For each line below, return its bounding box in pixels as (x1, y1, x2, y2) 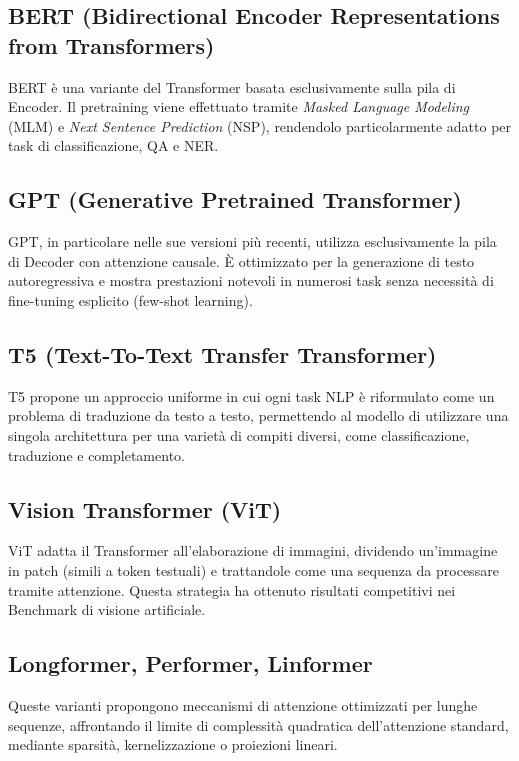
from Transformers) (8, 29, 215, 60)
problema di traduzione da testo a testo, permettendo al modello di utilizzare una (8, 405, 509, 426)
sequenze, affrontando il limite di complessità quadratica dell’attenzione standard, (8, 714, 509, 735)
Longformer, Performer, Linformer (8, 648, 373, 679)
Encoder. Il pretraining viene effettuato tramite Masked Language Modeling (8, 96, 470, 117)
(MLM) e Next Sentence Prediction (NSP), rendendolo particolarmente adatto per (8, 115, 512, 136)
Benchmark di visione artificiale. (8, 599, 206, 620)
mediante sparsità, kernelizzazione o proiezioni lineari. (8, 734, 338, 755)
